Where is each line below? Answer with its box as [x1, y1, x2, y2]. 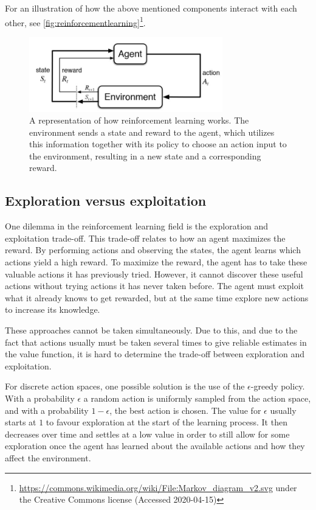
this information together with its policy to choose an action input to [29, 138, 287, 150]
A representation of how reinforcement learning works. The [29, 114, 249, 127]
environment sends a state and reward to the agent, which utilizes [29, 125, 275, 138]
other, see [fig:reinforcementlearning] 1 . [5, 14, 146, 29]
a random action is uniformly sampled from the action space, [83, 391, 311, 404]
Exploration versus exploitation [5, 191, 207, 210]
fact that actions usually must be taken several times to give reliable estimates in [5, 335, 307, 348]
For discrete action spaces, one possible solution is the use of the [5, 380, 245, 393]
